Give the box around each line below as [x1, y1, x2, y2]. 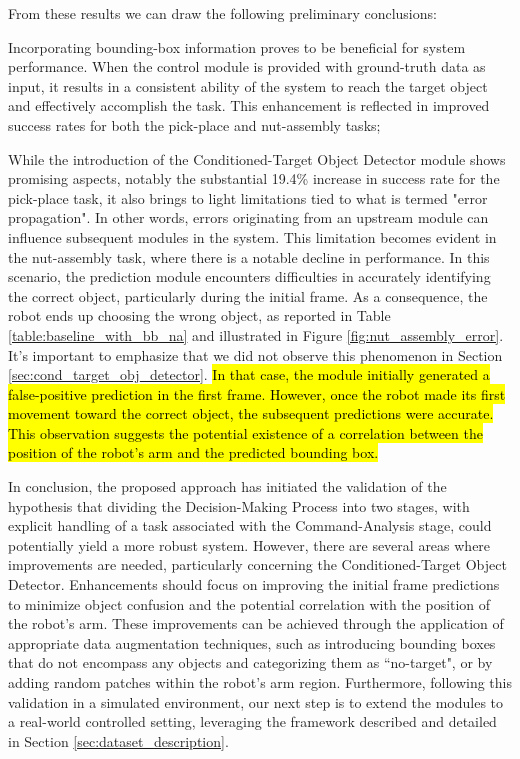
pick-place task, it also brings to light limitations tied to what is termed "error [8, 187, 488, 208]
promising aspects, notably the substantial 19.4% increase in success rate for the [8, 168, 500, 189]
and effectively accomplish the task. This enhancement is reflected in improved [8, 95, 490, 116]
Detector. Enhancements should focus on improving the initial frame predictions [8, 574, 500, 595]
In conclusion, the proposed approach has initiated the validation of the [8, 476, 447, 497]
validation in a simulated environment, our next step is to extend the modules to [8, 691, 504, 712]
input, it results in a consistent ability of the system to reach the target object [8, 75, 488, 96]
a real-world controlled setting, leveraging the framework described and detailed [8, 711, 497, 732]
